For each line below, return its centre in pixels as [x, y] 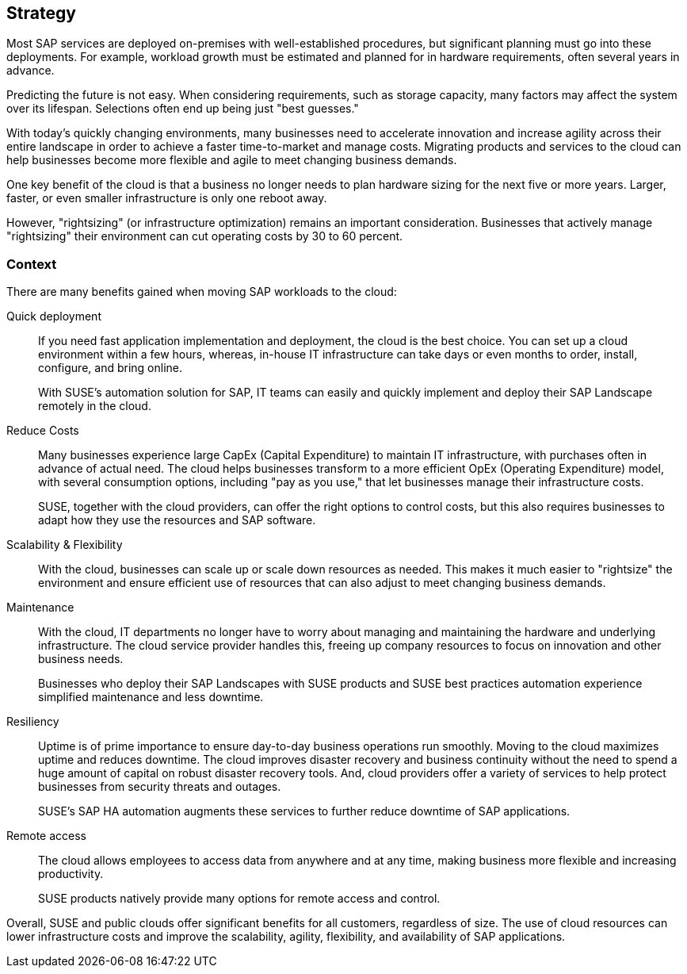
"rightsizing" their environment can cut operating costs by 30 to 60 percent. [205, 236]
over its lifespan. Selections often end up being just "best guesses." [183, 109]
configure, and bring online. [110, 368]
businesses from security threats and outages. [160, 787]
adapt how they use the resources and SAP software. [177, 520]
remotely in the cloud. [95, 406]
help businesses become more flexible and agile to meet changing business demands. [232, 160]
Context [32, 264]
